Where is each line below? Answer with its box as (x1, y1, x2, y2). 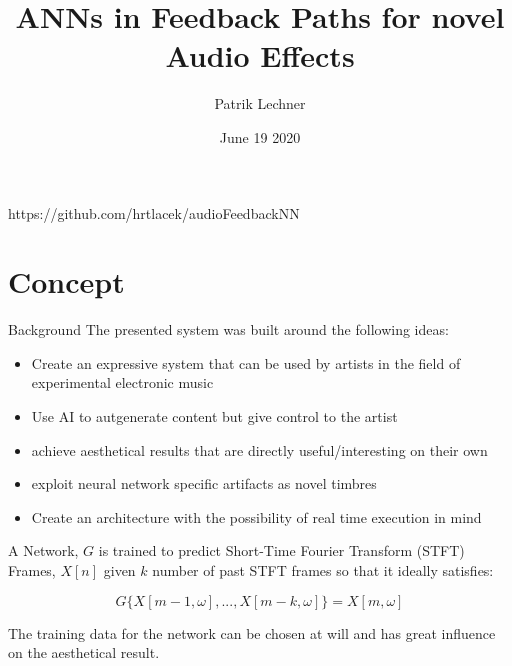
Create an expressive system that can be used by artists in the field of (31, 352, 461, 373)
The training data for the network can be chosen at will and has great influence (8, 622, 496, 643)
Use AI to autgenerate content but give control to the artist (31, 406, 398, 426)
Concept (8, 261, 125, 302)
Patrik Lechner (214, 93, 306, 114)
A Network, (8, 540, 79, 561)
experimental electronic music (31, 372, 214, 393)
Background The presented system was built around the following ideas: (8, 319, 449, 340)
